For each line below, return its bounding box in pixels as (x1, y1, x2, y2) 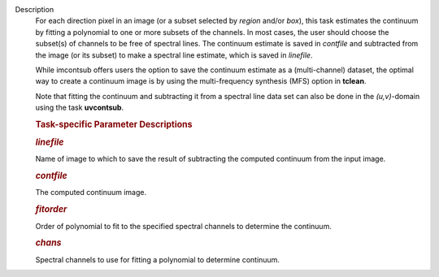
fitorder (35, 204, 67, 215)
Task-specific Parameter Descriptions (35, 119, 193, 130)
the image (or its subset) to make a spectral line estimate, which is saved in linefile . (35, 50, 313, 60)
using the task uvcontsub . (35, 102, 124, 113)
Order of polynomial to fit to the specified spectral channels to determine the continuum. (35, 221, 333, 231)
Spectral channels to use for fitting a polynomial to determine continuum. (35, 254, 280, 264)
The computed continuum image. (35, 188, 146, 197)
